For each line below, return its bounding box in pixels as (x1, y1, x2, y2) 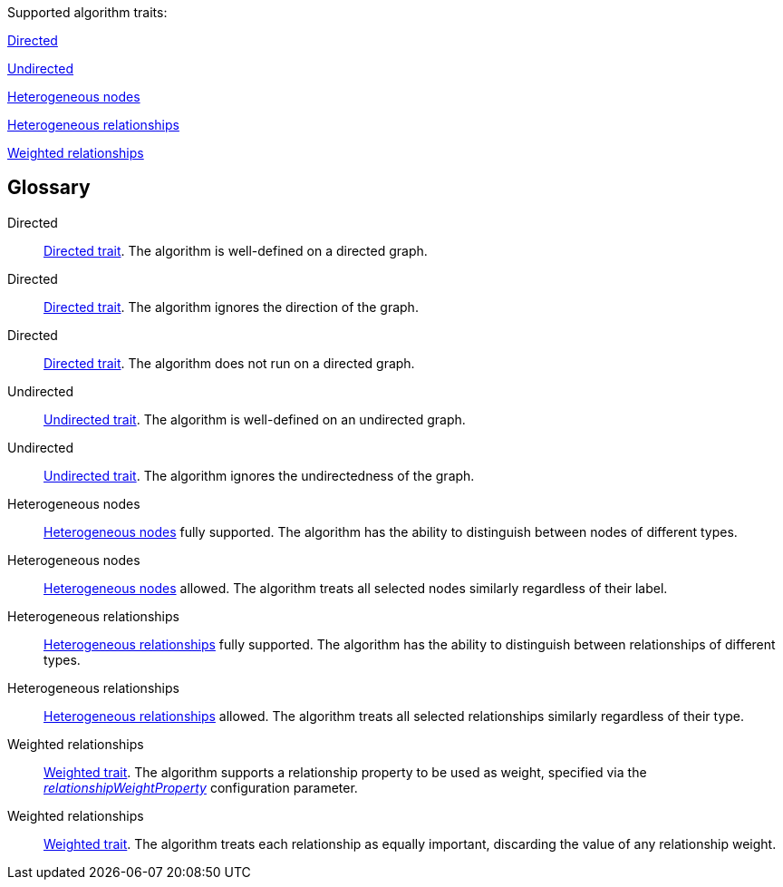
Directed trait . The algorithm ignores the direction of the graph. (43, 298, 419, 315)
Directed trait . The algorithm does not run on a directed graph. (43, 355, 415, 371)
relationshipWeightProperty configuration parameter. (43, 779, 358, 795)
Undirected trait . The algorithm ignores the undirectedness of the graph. (43, 467, 475, 483)
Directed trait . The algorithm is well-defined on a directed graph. (43, 242, 428, 258)
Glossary (7, 176, 91, 200)
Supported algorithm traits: (7, 5, 168, 20)
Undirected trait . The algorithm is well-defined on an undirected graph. (43, 411, 466, 427)
